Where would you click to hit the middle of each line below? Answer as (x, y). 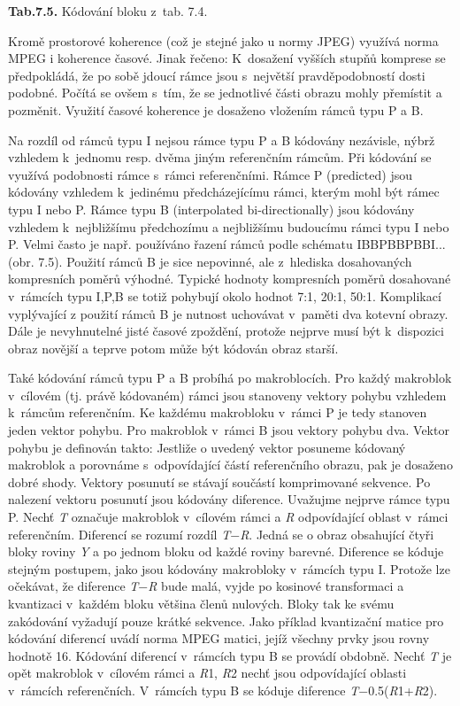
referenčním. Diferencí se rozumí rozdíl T (119, 534)
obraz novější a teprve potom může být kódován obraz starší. (173, 348)
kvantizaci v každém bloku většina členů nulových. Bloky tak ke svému (201, 603)
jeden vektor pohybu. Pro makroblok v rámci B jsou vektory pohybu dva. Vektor (229, 430)
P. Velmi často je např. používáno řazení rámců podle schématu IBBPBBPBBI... (227, 244)
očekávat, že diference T (73, 586)
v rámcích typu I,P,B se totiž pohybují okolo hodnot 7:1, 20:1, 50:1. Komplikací (225, 295)
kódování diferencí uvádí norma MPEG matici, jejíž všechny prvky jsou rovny (219, 638)
